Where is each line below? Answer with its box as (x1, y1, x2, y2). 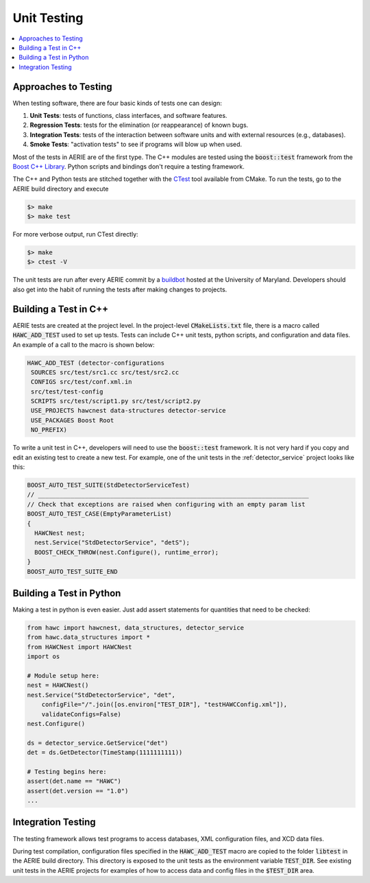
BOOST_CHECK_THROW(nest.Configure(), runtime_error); (34, 548, 219, 556)
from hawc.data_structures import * (27, 633, 151, 641)
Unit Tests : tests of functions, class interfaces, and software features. (29, 112, 227, 120)
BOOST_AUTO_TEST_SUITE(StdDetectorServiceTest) (27, 481, 190, 489)
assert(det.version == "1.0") (27, 787, 129, 795)
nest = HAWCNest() (27, 681, 89, 689)
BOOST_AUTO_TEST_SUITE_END (27, 568, 118, 575)
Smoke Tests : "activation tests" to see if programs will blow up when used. (29, 141, 243, 149)
